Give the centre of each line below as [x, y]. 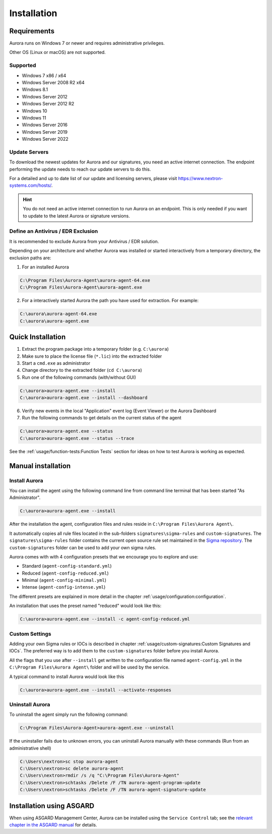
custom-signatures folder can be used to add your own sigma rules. [83, 547]
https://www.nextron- [200, 179]
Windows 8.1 [35, 90]
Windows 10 [35, 110]
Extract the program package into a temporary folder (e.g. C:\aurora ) [95, 349]
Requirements [32, 31]
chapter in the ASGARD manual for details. [53, 825]
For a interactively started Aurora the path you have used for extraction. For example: [110, 301]
